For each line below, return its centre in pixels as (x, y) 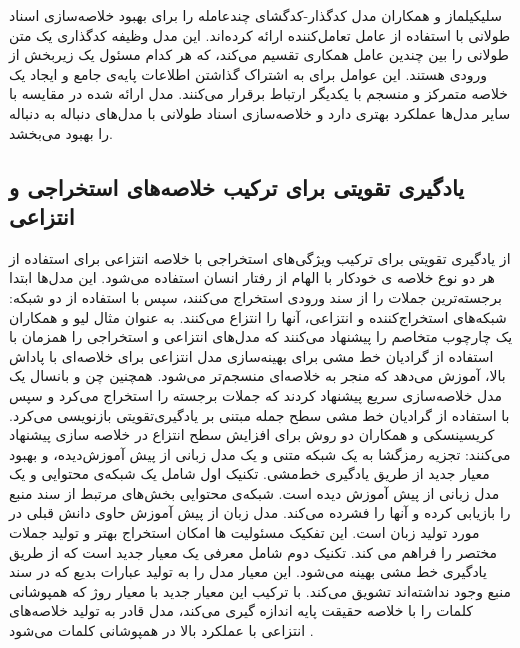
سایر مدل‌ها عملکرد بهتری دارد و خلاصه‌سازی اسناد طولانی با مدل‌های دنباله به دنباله (260, 112)
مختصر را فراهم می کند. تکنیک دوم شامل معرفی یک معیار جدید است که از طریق (253, 551)
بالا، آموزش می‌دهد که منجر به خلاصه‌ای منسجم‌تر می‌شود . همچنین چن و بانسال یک (257, 375)
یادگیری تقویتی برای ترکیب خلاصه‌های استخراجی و (237, 186)
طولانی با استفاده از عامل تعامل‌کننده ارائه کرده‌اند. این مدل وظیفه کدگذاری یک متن (260, 34)
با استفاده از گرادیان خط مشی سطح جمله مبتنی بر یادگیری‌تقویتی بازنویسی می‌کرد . (259, 414)
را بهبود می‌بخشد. (61, 132)
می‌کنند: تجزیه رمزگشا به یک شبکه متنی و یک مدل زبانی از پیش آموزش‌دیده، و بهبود (260, 453)
